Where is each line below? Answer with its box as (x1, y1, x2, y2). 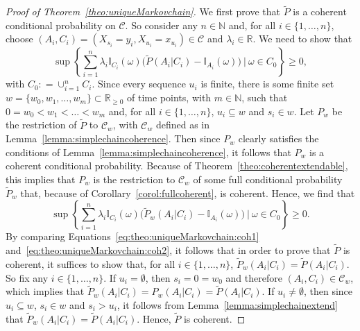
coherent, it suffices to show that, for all (6, 256, 175, 271)
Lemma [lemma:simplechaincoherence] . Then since (6, 131, 221, 146)
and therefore (225, 270, 282, 285)
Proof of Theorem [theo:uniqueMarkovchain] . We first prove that (6, 4, 281, 19)
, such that (241, 90, 288, 105)
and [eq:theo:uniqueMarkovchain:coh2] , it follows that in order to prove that (6, 243, 331, 257)
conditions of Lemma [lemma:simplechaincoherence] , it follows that (6, 144, 291, 159)
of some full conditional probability (193, 171, 343, 186)
